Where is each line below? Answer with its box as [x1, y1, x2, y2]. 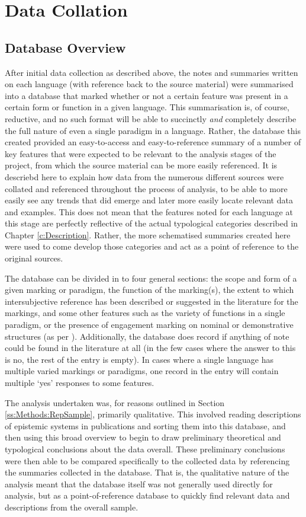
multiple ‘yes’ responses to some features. [5, 376, 154, 389]
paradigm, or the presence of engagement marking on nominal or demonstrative [5, 318, 294, 331]
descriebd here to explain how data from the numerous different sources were [5, 170, 284, 183]
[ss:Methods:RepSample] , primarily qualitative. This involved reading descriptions [5, 408, 301, 420]
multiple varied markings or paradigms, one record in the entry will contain [5, 365, 279, 377]
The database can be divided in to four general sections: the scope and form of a [5, 272, 297, 284]
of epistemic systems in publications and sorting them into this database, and [5, 419, 286, 432]
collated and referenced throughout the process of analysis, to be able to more [5, 182, 288, 194]
